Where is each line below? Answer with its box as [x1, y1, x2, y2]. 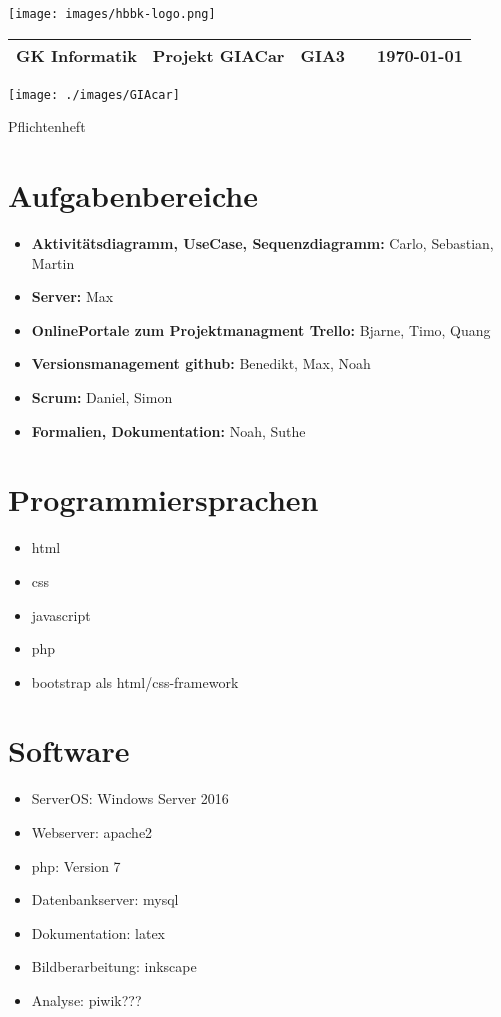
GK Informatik [16, 43, 137, 67]
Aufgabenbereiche [8, 175, 259, 216]
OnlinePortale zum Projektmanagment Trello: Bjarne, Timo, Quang [31, 319, 491, 340]
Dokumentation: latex [31, 922, 166, 943]
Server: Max [31, 286, 114, 307]
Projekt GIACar [152, 43, 285, 67]
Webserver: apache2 [31, 822, 153, 842]
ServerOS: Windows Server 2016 [31, 788, 229, 809]
